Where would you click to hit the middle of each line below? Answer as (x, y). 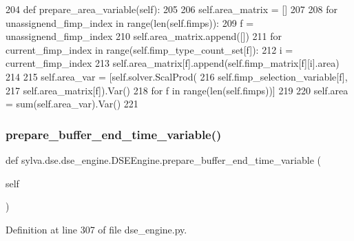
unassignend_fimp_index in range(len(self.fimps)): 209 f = (130, 22)
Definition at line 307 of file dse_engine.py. (96, 229)
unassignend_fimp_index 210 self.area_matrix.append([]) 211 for (144, 36)
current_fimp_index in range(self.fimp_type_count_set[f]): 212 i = (149, 49)
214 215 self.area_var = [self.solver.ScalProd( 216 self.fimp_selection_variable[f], (177, 76)
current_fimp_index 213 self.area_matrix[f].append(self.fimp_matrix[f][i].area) (173, 63)
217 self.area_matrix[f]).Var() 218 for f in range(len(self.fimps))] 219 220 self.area (177, 90)
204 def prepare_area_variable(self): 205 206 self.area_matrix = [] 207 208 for (171, 9)
